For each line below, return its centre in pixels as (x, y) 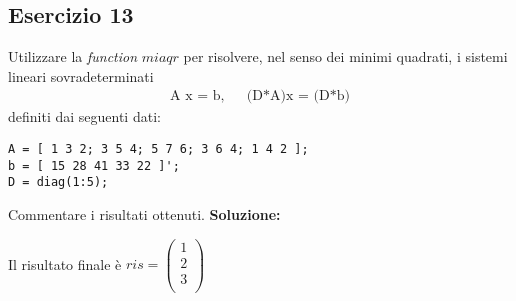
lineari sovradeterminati (81, 75)
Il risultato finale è (65, 263)
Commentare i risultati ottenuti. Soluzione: (144, 213)
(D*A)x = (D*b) (298, 96)
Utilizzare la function (73, 56)
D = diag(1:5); (58, 182)
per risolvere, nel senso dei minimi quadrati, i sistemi (345, 56)
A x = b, (197, 96)
